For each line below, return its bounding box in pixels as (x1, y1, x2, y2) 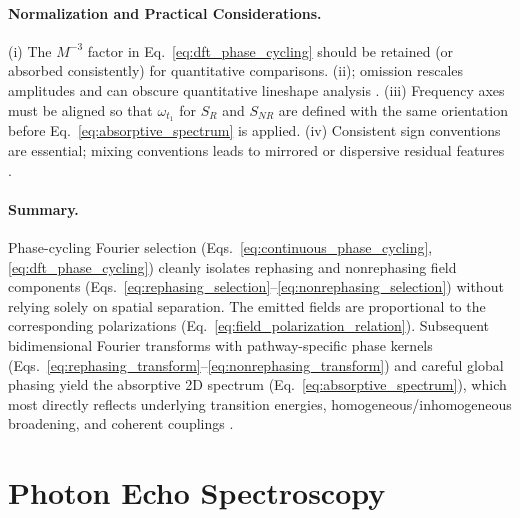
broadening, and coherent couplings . (8, 413, 234, 434)
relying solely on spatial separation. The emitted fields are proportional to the (8, 295, 486, 316)
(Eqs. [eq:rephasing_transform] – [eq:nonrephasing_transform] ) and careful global (8, 354, 504, 375)
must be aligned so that (8, 99, 153, 120)
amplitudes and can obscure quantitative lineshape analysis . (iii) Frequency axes (8, 79, 505, 100)
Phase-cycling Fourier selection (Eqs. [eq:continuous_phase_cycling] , (8, 237, 433, 258)
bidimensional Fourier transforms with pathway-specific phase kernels (8, 334, 433, 355)
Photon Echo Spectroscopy (8, 472, 386, 513)
